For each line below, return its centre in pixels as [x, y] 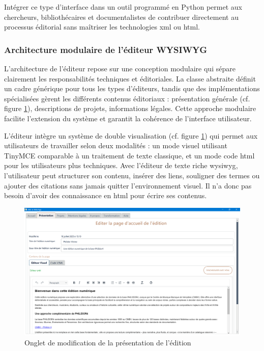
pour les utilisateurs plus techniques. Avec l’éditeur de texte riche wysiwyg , [121, 165]
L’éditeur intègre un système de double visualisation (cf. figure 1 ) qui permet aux [131, 135]
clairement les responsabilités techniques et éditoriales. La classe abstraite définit [130, 78]
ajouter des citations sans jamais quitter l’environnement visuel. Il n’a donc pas [128, 185]
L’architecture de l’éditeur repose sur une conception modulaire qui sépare [120, 68]
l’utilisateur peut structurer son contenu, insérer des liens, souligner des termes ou [132, 175]
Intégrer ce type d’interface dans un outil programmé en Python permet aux [123, 7]
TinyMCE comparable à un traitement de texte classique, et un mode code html [129, 155]
